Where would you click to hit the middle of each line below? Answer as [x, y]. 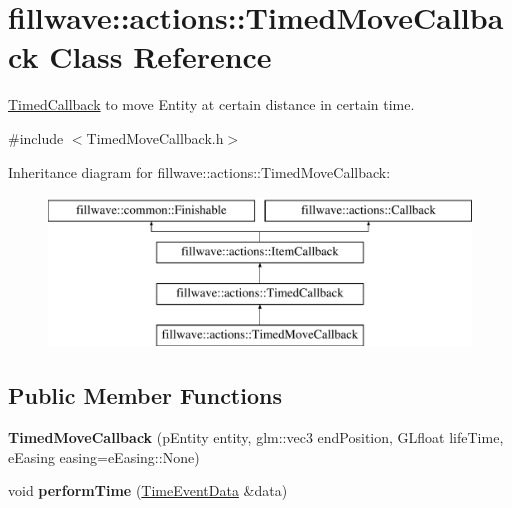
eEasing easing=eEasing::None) [104, 456]
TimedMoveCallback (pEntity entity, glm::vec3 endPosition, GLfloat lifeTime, [256, 437]
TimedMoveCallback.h [155, 137]
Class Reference [160, 56]
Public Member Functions [145, 395]
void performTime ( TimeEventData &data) [148, 490]
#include [36, 137]
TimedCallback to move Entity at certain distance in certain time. [211, 104]
